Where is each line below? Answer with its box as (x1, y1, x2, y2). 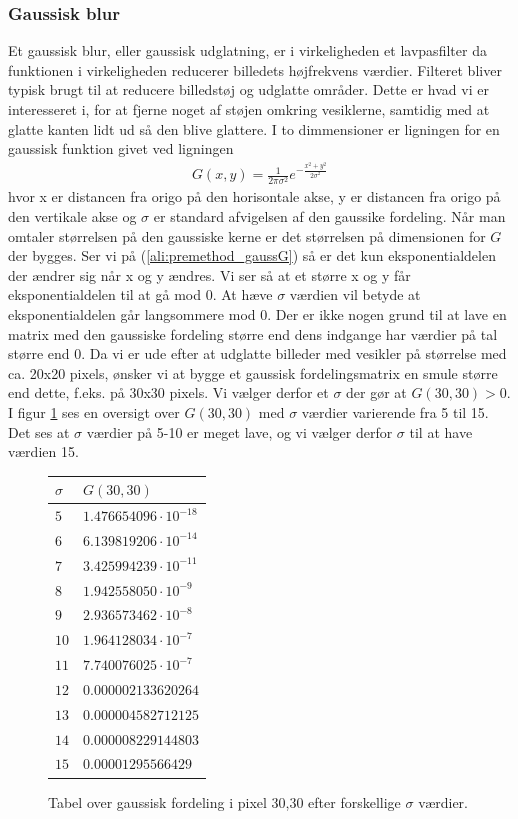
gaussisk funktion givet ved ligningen (8, 138, 234, 159)
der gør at (346, 382, 407, 403)
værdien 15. (8, 441, 79, 462)
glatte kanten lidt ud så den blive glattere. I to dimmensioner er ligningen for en (8, 118, 500, 139)
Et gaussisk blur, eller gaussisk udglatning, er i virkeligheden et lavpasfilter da (8, 40, 487, 61)
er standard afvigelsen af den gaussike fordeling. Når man (153, 205, 506, 226)
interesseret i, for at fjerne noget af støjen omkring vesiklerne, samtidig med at (8, 99, 490, 119)
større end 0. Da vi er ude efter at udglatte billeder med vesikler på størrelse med (8, 343, 507, 364)
